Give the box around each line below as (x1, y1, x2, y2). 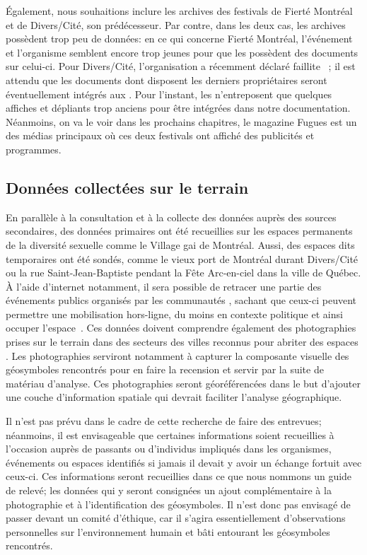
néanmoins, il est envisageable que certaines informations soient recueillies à (6, 427, 334, 442)
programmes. (6, 141, 62, 156)
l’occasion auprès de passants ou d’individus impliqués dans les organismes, (6, 441, 332, 456)
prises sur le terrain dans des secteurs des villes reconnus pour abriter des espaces (6, 334, 359, 349)
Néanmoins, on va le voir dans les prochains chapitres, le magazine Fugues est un (6, 114, 357, 129)
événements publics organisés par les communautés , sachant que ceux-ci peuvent (6, 293, 356, 308)
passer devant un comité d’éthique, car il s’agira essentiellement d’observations (6, 510, 346, 525)
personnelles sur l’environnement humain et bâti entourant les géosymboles (6, 524, 330, 539)
